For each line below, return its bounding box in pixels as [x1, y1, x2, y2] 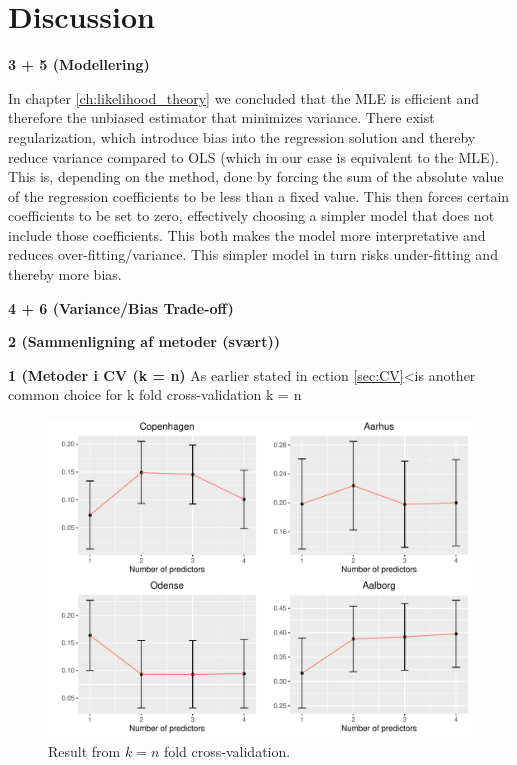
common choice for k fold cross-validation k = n [8, 384, 302, 405]
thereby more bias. [8, 264, 122, 285]
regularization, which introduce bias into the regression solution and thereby [8, 126, 476, 147]
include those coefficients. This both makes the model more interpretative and [8, 224, 486, 245]
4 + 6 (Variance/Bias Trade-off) [8, 297, 234, 318]
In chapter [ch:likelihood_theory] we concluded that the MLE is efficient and [8, 87, 480, 108]
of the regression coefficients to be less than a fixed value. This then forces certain [8, 185, 510, 206]
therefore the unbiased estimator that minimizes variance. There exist [8, 107, 435, 128]
